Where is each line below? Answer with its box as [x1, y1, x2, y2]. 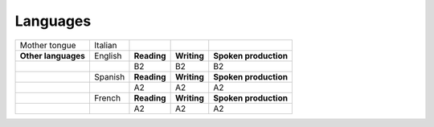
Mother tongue [19, 39, 76, 51]
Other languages [19, 50, 86, 61]
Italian [93, 39, 117, 51]
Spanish [93, 71, 125, 82]
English [93, 50, 122, 61]
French [93, 92, 121, 104]
